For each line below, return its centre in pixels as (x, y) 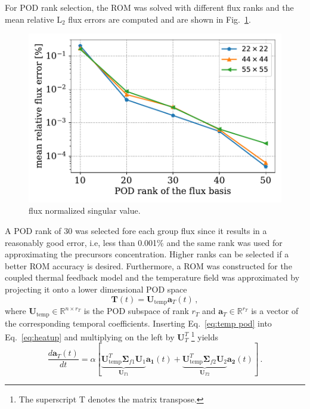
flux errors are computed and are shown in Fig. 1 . (159, 19)
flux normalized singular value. (85, 210)
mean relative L (33, 19)
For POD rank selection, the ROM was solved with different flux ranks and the (149, 7)
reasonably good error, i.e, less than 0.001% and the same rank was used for (144, 242)
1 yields (205, 336)
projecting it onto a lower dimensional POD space (96, 289)
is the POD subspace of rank (136, 311)
